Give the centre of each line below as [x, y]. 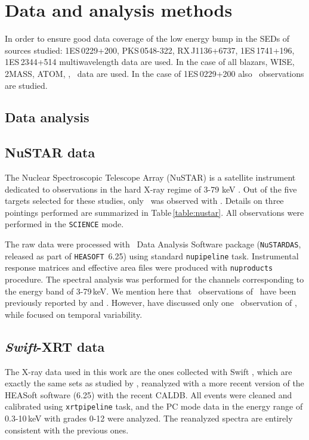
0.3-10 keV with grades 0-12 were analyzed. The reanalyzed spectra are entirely [149, 418]
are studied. [26, 85]
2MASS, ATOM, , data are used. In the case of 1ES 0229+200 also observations [154, 73]
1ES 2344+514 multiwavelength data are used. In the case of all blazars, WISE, [150, 62]
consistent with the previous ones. [67, 430]
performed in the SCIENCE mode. [64, 224]
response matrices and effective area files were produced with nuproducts [139, 267]
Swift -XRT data [55, 346]
